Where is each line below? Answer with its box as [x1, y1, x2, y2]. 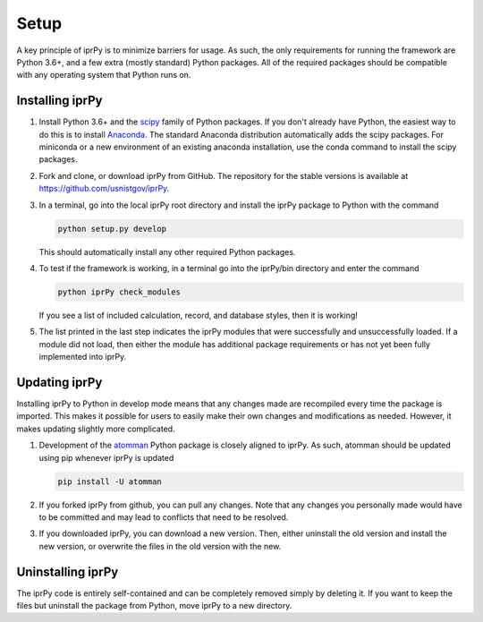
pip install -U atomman [57, 476, 163, 487]
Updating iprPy [16, 374, 103, 389]
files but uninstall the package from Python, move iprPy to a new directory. [16, 600, 292, 610]
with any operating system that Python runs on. [16, 70, 191, 81]
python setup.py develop [57, 224, 167, 234]
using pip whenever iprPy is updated [38, 452, 174, 463]
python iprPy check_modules [57, 286, 181, 297]
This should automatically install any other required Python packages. [38, 246, 296, 257]
